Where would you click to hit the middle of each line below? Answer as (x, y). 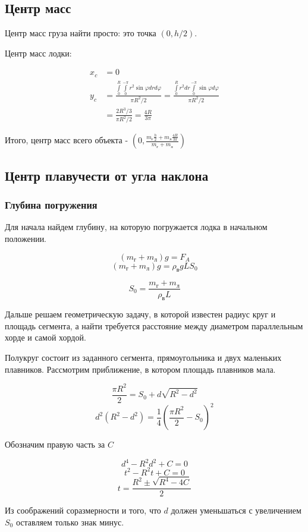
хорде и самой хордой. (45, 337)
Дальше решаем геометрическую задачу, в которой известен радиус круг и (140, 314)
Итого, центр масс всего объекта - (67, 140)
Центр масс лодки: (38, 53)
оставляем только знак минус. (70, 522)
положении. (26, 239)
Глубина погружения (51, 205)
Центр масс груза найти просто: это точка (81, 33)
